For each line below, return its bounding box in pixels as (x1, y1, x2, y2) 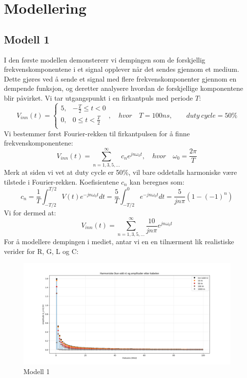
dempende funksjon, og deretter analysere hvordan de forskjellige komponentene (4, 83, 244, 93)
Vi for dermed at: (4, 207, 56, 217)
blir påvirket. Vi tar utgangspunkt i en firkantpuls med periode (4, 92, 193, 103)
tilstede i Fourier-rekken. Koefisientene (4, 176, 119, 187)
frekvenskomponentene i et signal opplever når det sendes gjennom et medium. (4, 64, 239, 74)
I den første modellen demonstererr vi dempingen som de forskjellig (4, 54, 206, 64)
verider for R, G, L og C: (4, 246, 79, 256)
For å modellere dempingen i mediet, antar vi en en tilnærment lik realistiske (4, 236, 234, 247)
